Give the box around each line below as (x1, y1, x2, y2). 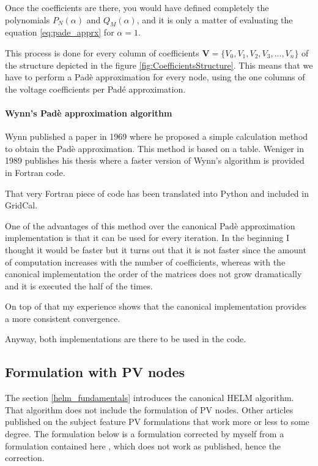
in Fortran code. (5, 166, 65, 178)
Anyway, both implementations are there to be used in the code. (5, 332, 246, 345)
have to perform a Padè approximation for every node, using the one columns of (5, 71, 305, 83)
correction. (5, 451, 45, 464)
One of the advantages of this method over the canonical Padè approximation (5, 219, 295, 232)
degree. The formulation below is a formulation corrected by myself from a (5, 427, 284, 440)
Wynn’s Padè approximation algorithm (5, 106, 172, 119)
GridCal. (5, 199, 38, 212)
